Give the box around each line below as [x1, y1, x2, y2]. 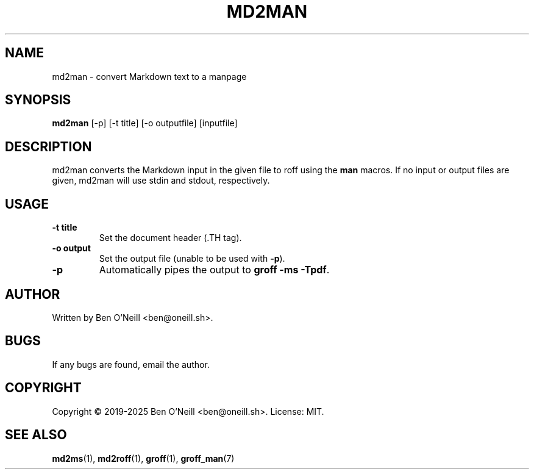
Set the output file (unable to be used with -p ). [99, 253, 285, 264]
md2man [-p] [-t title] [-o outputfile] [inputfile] [52, 118, 238, 129]
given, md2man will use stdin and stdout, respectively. [52, 175, 270, 186]
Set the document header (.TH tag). [99, 232, 242, 243]
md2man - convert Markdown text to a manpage [52, 71, 247, 82]
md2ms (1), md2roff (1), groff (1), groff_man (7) [52, 453, 235, 464]
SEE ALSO [5, 427, 67, 443]
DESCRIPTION [5, 138, 92, 154]
